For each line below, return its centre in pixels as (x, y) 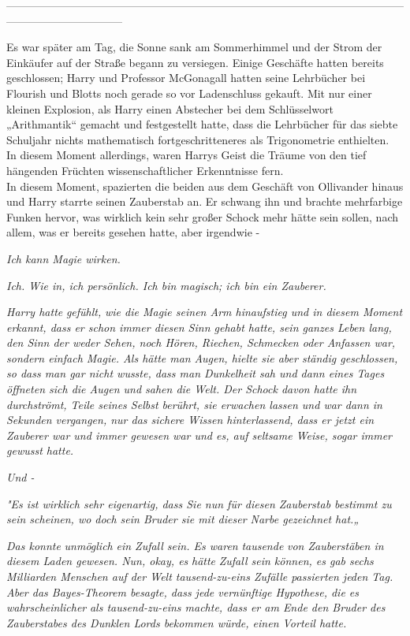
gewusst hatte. (40, 450)
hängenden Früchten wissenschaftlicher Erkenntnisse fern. (145, 170)
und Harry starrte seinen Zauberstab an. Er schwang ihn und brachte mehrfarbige (205, 201)
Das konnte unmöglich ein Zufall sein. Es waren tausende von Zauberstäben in (195, 545)
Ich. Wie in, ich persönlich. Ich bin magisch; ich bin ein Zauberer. (166, 285)
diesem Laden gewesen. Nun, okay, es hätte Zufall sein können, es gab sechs (190, 561)
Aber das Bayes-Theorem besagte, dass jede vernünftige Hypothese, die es (183, 591)
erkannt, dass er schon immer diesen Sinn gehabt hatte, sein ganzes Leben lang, (199, 327)
